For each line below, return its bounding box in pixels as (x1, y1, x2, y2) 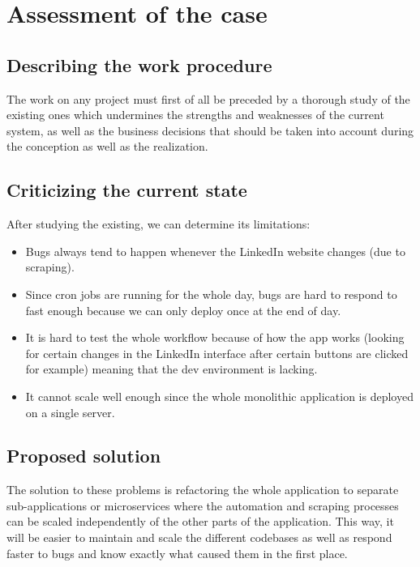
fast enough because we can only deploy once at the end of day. (25, 301, 341, 318)
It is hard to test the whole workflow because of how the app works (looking (25, 329, 405, 346)
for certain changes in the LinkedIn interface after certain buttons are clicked (25, 344, 409, 361)
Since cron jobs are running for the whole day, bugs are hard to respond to (25, 285, 397, 302)
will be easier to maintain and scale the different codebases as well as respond (6, 529, 392, 546)
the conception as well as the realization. (6, 138, 208, 155)
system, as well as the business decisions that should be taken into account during (6, 122, 414, 139)
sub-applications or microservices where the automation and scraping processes (6, 497, 399, 514)
